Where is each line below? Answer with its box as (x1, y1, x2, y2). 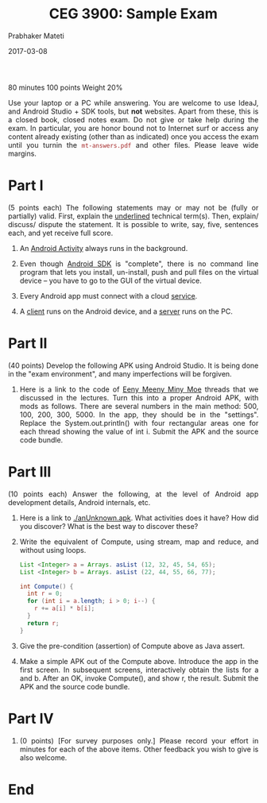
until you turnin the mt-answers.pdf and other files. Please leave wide (8, 140, 259, 149)
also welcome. (19, 752, 68, 762)
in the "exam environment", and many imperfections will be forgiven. (8, 369, 233, 378)
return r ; (27, 619, 60, 627)
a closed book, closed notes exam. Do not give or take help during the (8, 114, 259, 124)
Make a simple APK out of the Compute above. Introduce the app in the (19, 656, 259, 666)
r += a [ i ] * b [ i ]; (33, 604, 95, 612)
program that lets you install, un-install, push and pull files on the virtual (19, 267, 259, 276)
